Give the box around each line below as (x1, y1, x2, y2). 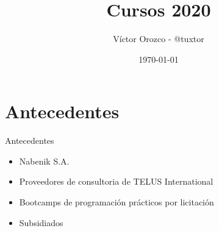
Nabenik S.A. (19, 154, 70, 167)
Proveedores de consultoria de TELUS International (19, 175, 214, 188)
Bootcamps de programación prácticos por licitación (19, 196, 214, 208)
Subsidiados (19, 216, 63, 229)
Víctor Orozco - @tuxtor (113, 32, 204, 45)
